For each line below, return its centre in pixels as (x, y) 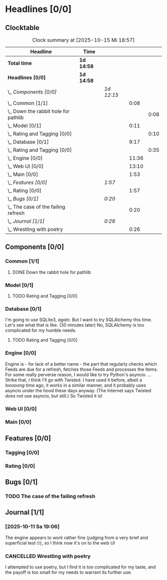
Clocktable (22, 28)
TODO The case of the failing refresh (50, 496)
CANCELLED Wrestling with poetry (48, 556)
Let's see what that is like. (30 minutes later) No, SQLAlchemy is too (75, 325)
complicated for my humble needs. (41, 330)
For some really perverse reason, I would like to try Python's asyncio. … (78, 374)
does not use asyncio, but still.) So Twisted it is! (54, 396)
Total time (20, 63)
